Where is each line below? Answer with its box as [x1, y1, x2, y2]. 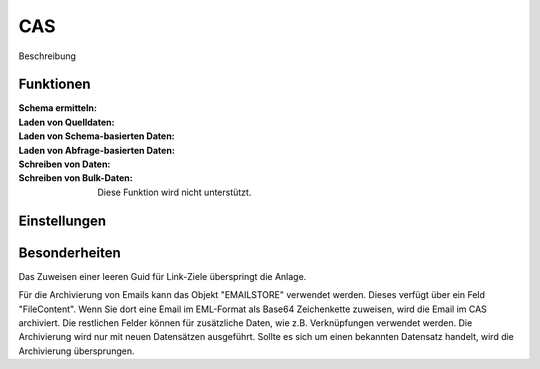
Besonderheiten [18, 244, 122, 261]
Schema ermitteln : [18, 102, 97, 114]
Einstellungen [18, 212, 107, 229]
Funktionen [18, 76, 91, 93]
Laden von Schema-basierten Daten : [18, 130, 175, 142]
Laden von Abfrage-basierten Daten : [18, 144, 175, 156]
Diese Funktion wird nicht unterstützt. [97, 186, 252, 198]
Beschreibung [18, 50, 77, 62]
